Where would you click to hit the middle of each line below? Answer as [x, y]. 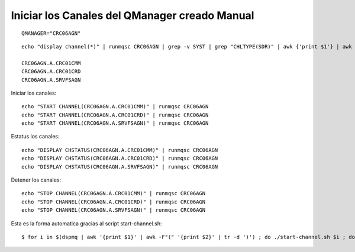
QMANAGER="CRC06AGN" [51, 33]
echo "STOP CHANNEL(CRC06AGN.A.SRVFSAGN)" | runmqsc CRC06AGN [114, 210]
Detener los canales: [36, 180]
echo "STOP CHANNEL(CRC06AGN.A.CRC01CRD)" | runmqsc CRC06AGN [114, 202]
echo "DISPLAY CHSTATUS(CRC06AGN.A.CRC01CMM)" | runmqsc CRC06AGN [120, 150]
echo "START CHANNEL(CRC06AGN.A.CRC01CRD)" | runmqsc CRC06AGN [115, 115]
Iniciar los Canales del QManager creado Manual [133, 15]
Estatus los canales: [35, 137]
